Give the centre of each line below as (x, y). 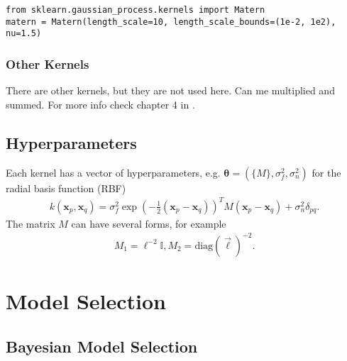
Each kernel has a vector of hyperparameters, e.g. (113, 172)
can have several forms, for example (149, 223)
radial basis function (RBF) (66, 188)
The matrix (31, 223)
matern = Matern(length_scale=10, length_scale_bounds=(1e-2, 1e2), (171, 22)
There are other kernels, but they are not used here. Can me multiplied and (170, 90)
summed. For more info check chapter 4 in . (100, 104)
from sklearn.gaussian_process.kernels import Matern (136, 10)
